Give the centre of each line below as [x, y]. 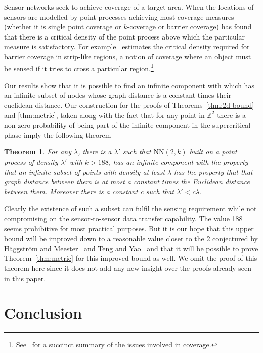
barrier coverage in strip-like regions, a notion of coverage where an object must [128, 56]
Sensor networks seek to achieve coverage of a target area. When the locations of [129, 7]
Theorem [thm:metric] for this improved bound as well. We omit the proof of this [131, 258]
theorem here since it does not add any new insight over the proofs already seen [128, 268]
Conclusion [43, 313]
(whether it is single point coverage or [63, 27]
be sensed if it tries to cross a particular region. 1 [79, 67]
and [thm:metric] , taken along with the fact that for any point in [104, 115]
